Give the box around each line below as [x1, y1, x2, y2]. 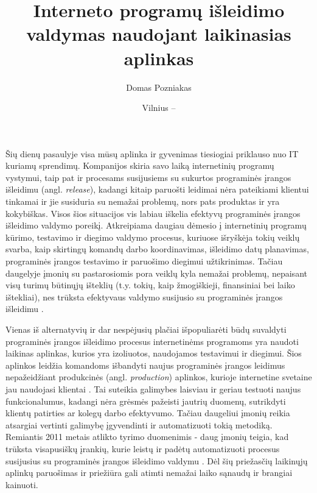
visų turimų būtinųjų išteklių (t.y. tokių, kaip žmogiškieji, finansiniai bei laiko [5, 278, 295, 291]
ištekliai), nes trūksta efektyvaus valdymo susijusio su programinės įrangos [5, 290, 283, 303]
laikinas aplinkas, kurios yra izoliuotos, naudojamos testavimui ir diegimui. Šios [5, 347, 302, 360]
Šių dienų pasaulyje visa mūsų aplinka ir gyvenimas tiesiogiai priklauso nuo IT [5, 147, 299, 160]
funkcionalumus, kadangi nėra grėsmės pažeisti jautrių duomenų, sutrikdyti [5, 394, 286, 407]
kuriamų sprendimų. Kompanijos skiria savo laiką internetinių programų [5, 159, 274, 172]
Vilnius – [142, 101, 176, 114]
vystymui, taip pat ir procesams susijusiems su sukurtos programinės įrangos [5, 171, 291, 183]
